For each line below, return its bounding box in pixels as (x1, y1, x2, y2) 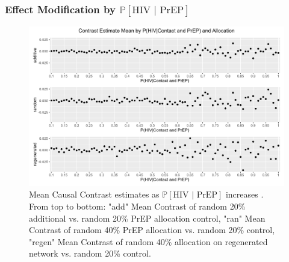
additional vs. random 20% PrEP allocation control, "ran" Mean (29, 211, 266, 224)
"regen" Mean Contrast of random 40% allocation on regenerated (29, 235, 268, 248)
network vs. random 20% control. (29, 247, 151, 260)
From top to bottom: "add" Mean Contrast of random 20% (29, 199, 246, 212)
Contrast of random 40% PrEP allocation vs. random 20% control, (29, 223, 275, 236)
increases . (225, 188, 264, 201)
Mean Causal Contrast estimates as (29, 188, 160, 201)
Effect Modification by (5, 1, 116, 16)
